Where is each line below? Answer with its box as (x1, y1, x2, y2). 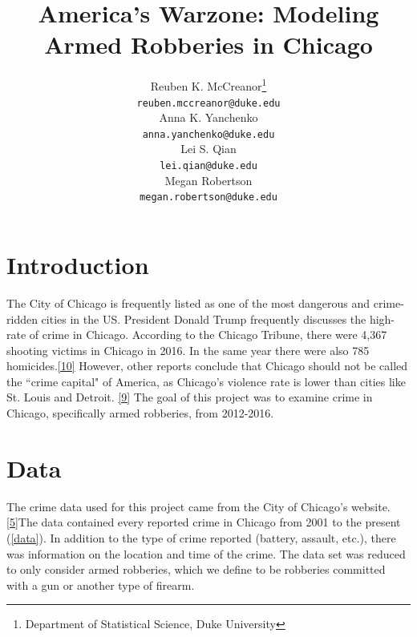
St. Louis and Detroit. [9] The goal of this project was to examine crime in (6, 389, 373, 405)
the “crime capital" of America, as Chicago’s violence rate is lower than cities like (6, 373, 406, 389)
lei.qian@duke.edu (160, 160, 257, 172)
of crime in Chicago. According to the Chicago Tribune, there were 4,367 (29, 326, 387, 343)
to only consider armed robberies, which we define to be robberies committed (6, 561, 386, 578)
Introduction (6, 248, 149, 280)
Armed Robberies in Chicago (44, 28, 373, 61)
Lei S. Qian (180, 140, 237, 157)
